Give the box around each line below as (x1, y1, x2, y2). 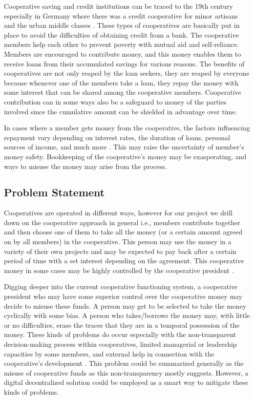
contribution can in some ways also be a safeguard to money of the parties (4, 96, 227, 106)
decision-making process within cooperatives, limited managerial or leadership (4, 339, 237, 349)
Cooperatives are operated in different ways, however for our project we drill (4, 208, 233, 218)
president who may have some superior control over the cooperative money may (4, 291, 243, 301)
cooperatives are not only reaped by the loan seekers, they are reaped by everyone (4, 68, 250, 78)
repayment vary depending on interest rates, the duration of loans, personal (4, 132, 230, 142)
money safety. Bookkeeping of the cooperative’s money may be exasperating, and (4, 151, 247, 161)
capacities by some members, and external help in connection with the (4, 348, 214, 358)
